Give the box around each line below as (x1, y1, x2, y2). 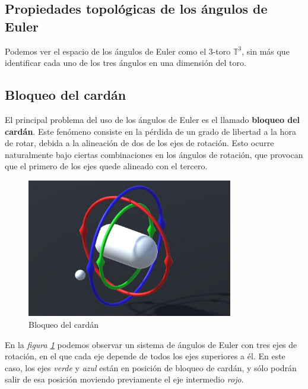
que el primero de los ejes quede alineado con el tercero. (5, 160, 208, 172)
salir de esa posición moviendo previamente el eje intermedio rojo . (5, 373, 244, 385)
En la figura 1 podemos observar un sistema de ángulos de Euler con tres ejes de (5, 338, 297, 350)
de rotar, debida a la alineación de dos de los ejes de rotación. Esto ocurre (5, 137, 274, 149)
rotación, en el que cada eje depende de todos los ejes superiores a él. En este (5, 350, 285, 362)
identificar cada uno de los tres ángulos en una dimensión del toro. (5, 56, 246, 69)
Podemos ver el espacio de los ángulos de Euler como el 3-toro (5, 45, 231, 57)
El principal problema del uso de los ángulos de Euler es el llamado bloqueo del (5, 113, 300, 125)
